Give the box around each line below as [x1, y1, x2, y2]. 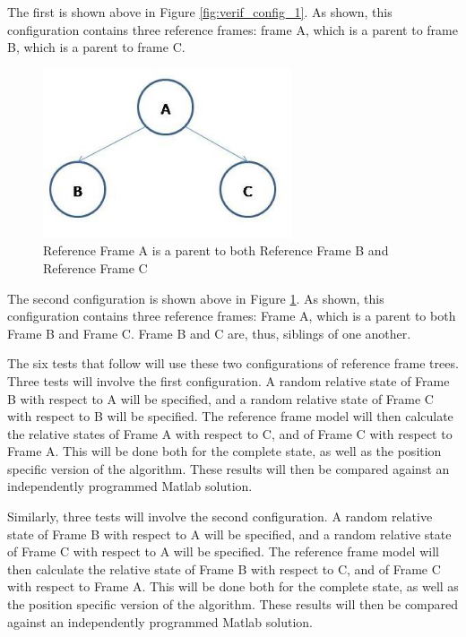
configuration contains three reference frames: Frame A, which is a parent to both [7, 306, 456, 325]
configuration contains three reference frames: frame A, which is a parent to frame [7, 20, 458, 39]
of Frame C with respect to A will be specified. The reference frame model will [7, 542, 439, 561]
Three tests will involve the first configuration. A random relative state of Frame [7, 371, 450, 390]
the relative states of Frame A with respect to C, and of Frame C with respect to [7, 424, 453, 443]
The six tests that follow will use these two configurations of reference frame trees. [7, 354, 459, 373]
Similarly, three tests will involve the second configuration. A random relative [7, 507, 433, 526]
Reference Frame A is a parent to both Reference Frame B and [43, 241, 389, 260]
